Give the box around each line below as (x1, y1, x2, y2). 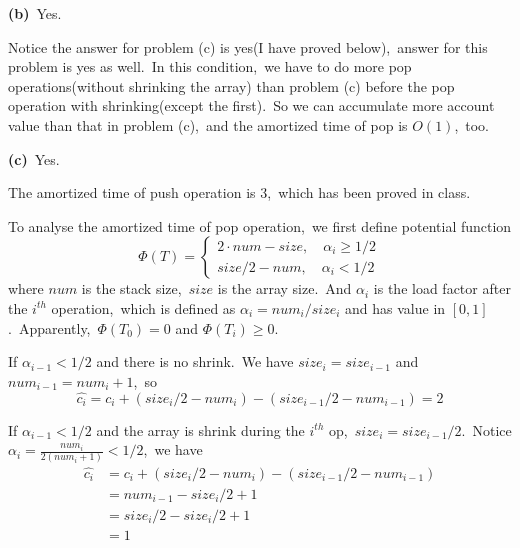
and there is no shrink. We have (96, 351, 294, 372)
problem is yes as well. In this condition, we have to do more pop (8, 56, 412, 77)
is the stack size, (81, 278, 182, 299)
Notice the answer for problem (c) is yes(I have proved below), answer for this (8, 36, 488, 57)
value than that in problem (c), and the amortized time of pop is (8, 114, 408, 135)
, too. (454, 114, 490, 135)
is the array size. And (217, 278, 352, 299)
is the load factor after (373, 278, 511, 299)
